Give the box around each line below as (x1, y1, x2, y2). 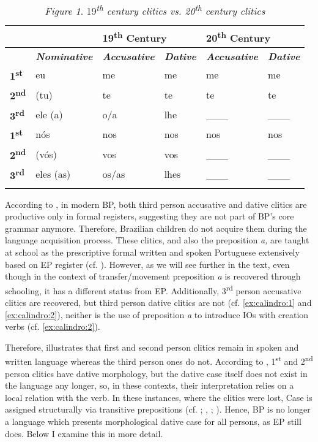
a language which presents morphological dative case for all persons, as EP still (5, 415, 301, 428)
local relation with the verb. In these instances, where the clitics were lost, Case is (5, 391, 312, 403)
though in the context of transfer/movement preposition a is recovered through (5, 270, 301, 283)
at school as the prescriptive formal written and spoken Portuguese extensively (5, 246, 300, 258)
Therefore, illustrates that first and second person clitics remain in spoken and (5, 340, 299, 353)
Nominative (35, 48, 93, 63)
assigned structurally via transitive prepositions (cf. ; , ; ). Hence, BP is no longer (5, 403, 311, 416)
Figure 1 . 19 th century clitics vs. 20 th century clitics (45, 2, 265, 18)
